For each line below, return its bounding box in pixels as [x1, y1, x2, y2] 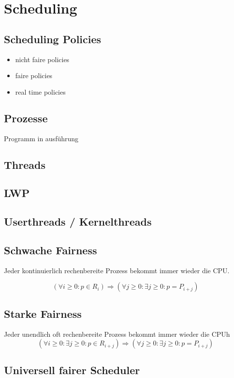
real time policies [15, 86, 66, 97]
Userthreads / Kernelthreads [4, 214, 152, 229]
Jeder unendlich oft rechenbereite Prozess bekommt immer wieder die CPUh [4, 329, 230, 339]
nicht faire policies [15, 54, 70, 64]
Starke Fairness [4, 306, 82, 321]
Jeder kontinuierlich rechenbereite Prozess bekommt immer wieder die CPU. [4, 265, 230, 275]
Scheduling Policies [4, 31, 102, 46]
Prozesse [4, 110, 48, 125]
